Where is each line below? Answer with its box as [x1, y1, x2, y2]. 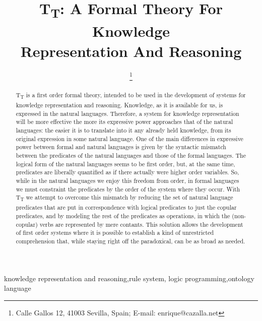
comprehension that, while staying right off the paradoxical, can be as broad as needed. [16, 237, 245, 245]
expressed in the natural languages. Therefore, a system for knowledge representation [16, 109, 239, 117]
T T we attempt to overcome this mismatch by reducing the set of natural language [16, 193, 233, 203]
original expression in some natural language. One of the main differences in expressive [16, 134, 243, 143]
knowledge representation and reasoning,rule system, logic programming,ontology [4, 273, 254, 283]
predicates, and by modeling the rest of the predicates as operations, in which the [16, 212, 230, 220]
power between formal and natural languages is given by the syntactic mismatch [16, 143, 226, 151]
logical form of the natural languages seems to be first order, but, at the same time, [16, 159, 235, 168]
